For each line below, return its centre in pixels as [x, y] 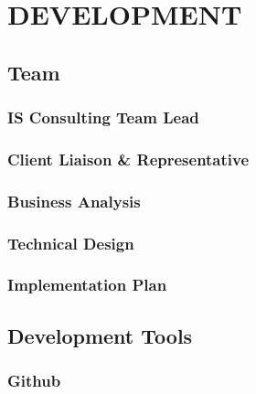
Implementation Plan [87, 285]
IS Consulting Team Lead [103, 117]
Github [34, 381]
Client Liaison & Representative [128, 159]
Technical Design [71, 243]
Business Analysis [74, 201]
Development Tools [100, 335]
